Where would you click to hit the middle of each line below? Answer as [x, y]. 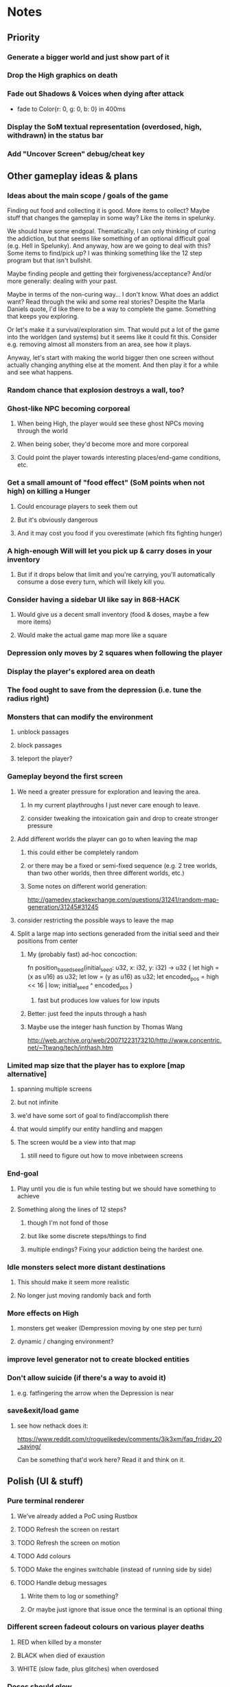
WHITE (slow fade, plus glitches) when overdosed [88, 1668]
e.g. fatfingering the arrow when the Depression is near [95, 1393]
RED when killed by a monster [59, 1642]
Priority [23, 38]
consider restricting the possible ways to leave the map [95, 920]
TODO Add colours [44, 1556]
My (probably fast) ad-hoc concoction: [82, 954]
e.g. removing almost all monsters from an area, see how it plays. [99, 344]
